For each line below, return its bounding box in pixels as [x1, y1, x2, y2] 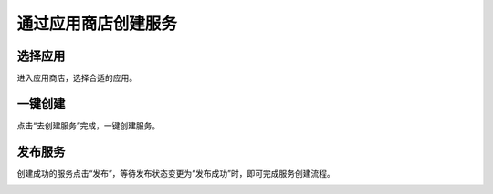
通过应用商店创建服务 [16, 14, 178, 34]
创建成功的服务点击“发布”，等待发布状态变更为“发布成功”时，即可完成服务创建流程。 [16, 168, 335, 179]
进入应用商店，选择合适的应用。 [16, 73, 137, 84]
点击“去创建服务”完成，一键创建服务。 [16, 119, 161, 131]
